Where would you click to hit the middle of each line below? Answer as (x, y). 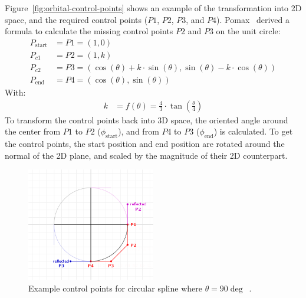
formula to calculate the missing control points (89, 31)
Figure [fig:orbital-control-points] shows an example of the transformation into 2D (153, 8)
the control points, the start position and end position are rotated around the (145, 143)
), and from (139, 131)
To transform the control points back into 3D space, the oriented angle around (147, 119)
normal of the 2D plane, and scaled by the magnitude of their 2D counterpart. (146, 155)
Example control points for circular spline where (115, 288)
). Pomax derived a (253, 19)
